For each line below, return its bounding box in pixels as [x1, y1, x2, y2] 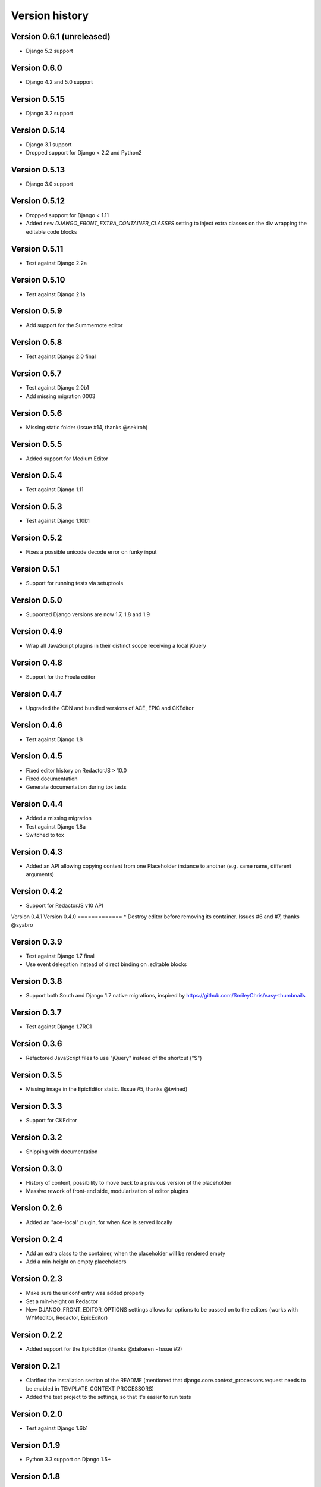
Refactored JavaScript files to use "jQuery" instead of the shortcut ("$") [26, 1055, 202, 1062]
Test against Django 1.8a [26, 823, 86, 830]
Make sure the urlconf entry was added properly [26, 1290, 145, 1297]
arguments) [26, 871, 55, 878]
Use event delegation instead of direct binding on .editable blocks [26, 961, 187, 968]
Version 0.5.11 [11, 244, 64, 254]
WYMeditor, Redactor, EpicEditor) [26, 1315, 108, 1322]
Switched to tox [26, 832, 65, 839]
